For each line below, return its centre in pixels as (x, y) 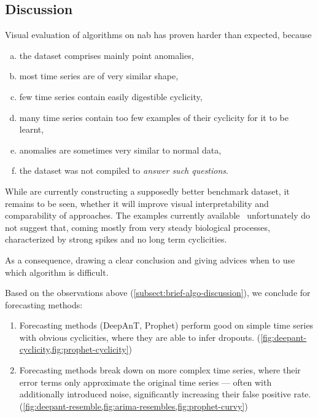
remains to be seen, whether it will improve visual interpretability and (137, 203)
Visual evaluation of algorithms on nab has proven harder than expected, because (158, 35)
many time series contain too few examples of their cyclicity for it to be (154, 117)
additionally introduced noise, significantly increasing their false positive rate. (165, 394)
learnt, (32, 129)
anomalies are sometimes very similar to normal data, (120, 150)
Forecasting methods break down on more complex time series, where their (160, 370)
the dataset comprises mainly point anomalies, (107, 55)
